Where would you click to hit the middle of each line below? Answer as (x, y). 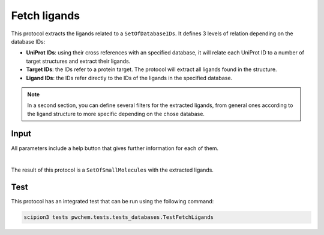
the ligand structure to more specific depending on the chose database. (116, 114)
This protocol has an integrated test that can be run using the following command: (112, 202)
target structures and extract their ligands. (78, 61)
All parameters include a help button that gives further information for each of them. (115, 148)
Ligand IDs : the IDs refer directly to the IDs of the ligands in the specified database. (129, 78)
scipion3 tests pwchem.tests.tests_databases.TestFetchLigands (119, 217)
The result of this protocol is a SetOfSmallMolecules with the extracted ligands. (112, 170)
